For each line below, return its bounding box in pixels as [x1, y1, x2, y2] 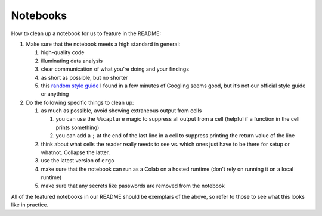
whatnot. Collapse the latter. [41, 149, 110, 156]
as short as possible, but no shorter [41, 74, 128, 81]
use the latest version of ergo [41, 157, 114, 164]
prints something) [55, 124, 100, 131]
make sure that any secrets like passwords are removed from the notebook [41, 182, 225, 189]
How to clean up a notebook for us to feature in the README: [11, 30, 161, 37]
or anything [41, 90, 69, 98]
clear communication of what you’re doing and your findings [41, 65, 190, 73]
